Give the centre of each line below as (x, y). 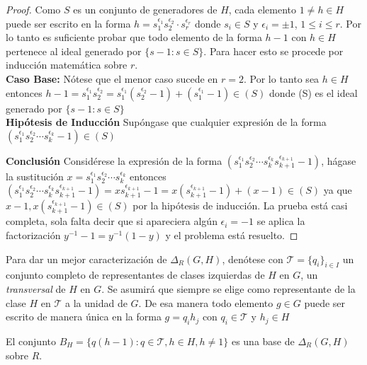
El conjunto (31, 341)
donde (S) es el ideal (314, 92)
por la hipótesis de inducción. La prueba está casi (240, 205)
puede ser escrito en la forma (68, 23)
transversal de (36, 288)
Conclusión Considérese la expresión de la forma (114, 160)
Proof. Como (33, 9)
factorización (33, 234)
